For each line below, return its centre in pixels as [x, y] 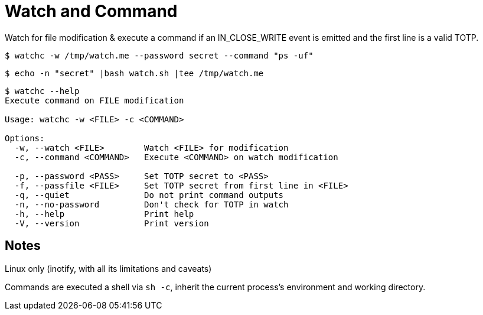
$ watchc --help [42, 91]
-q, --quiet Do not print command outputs [149, 195]
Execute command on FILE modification [94, 100]
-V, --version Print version [112, 223]
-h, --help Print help [104, 214]
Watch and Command [91, 11]
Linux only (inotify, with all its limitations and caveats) [108, 268]
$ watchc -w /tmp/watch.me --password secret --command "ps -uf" [159, 55]
